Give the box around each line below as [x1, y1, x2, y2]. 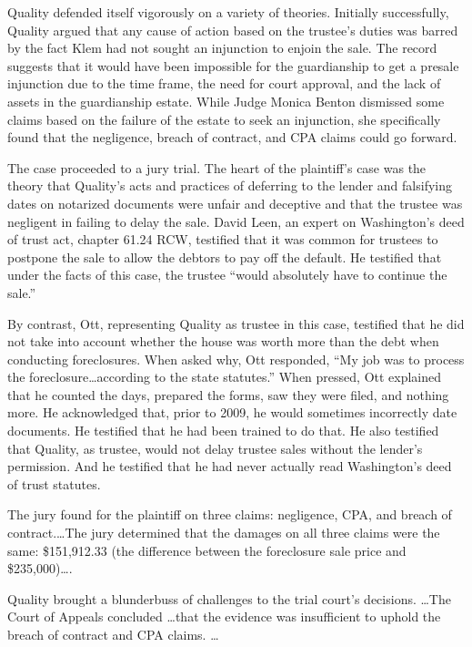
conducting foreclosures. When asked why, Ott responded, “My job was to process [7, 349, 465, 368]
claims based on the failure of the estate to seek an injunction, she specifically [7, 109, 441, 128]
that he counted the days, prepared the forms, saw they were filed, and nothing [7, 385, 449, 404]
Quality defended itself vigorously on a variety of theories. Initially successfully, [7, 3, 449, 21]
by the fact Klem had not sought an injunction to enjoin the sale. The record [7, 38, 437, 57]
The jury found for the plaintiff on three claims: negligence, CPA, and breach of [7, 505, 452, 524]
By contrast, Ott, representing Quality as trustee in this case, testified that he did [7, 313, 465, 333]
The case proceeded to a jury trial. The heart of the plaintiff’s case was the [7, 158, 427, 177]
